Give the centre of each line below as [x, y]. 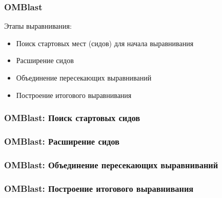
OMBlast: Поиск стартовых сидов [72, 118]
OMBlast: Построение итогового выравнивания [99, 188]
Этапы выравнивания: [38, 26]
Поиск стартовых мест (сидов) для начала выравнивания [105, 43]
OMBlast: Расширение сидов [62, 141]
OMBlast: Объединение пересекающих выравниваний [111, 164]
